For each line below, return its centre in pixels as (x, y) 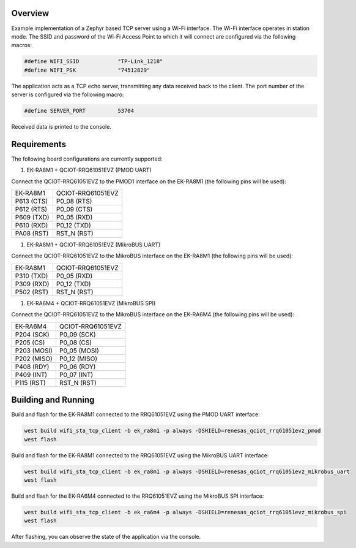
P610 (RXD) (32, 226)
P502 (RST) (32, 292)
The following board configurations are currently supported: (87, 159)
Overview (30, 13)
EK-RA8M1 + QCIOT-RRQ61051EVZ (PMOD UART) (89, 170)
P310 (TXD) (32, 276)
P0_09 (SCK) (77, 334)
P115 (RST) (30, 382)
